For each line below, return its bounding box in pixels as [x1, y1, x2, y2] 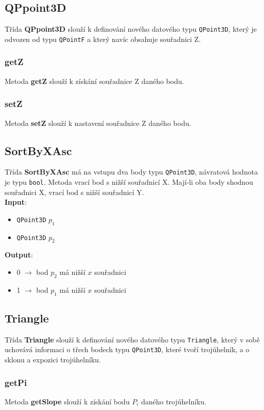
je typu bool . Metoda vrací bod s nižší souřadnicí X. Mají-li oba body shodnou [5, 177, 253, 187]
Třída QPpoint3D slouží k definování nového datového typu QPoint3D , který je [5, 24, 257, 34]
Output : [5, 249, 33, 260]
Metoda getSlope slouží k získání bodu [5, 396, 130, 406]
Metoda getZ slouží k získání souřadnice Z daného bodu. [5, 75, 184, 86]
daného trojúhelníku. [141, 396, 207, 406]
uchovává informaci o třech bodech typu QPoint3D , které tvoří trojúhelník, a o [5, 344, 250, 355]
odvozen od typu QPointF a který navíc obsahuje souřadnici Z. [5, 33, 201, 44]
